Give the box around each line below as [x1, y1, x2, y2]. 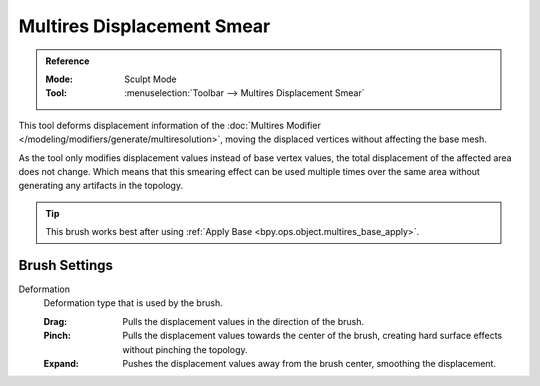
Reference [45, 55, 90, 67]
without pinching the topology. [122, 343, 249, 355]
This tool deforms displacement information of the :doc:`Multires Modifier [18, 119, 322, 131]
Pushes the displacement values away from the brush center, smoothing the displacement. [122, 357, 497, 369]
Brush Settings [18, 256, 114, 274]
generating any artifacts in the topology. [18, 180, 184, 192]
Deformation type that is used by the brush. [43, 297, 224, 309]
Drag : [43, 315, 68, 327]
